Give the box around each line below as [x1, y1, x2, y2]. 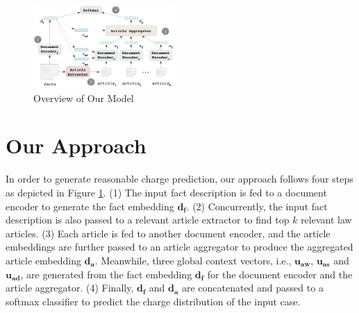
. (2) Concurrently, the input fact [186, 198, 328, 213]
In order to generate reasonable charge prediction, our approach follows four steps [6, 171, 353, 186]
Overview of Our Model [33, 90, 134, 105]
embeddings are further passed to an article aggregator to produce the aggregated [6, 239, 353, 254]
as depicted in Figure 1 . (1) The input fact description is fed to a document [6, 185, 327, 199]
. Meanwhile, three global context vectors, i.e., [94, 253, 292, 267]
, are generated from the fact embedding [20, 267, 192, 281]
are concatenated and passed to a [181, 280, 324, 295]
